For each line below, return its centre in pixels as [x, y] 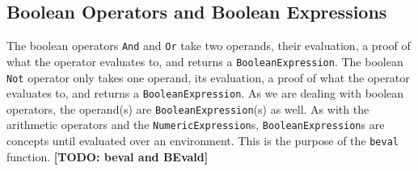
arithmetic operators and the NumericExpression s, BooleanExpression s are [196, 125]
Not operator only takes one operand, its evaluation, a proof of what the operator [208, 77]
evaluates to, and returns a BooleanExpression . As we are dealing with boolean [205, 93]
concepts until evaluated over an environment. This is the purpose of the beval [203, 141]
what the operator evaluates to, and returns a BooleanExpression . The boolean [205, 61]
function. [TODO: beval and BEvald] [108, 156]
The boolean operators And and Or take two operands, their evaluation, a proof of [209, 46]
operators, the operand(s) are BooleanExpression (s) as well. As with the [188, 108]
